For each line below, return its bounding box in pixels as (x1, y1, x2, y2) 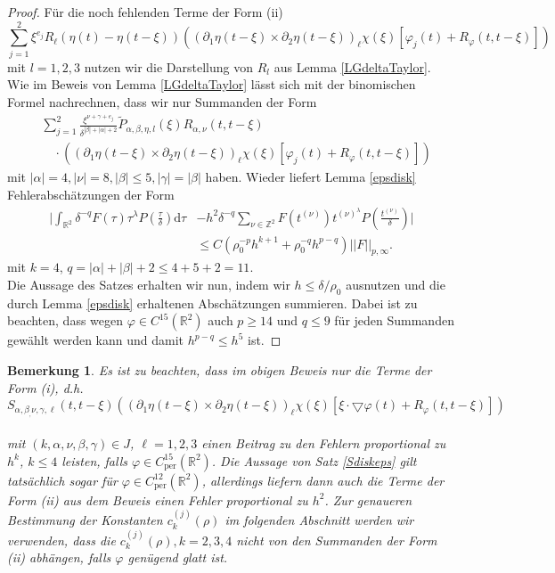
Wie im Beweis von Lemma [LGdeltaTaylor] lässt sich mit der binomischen (7, 75, 416, 94)
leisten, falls (61, 451, 127, 470)
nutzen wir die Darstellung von (84, 57, 254, 76)
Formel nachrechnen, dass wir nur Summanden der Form (7, 92, 317, 111)
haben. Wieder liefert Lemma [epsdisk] (205, 168, 416, 186)
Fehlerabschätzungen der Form (7, 184, 175, 203)
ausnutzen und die (346, 274, 445, 293)
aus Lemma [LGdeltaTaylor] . (273, 57, 431, 76)
